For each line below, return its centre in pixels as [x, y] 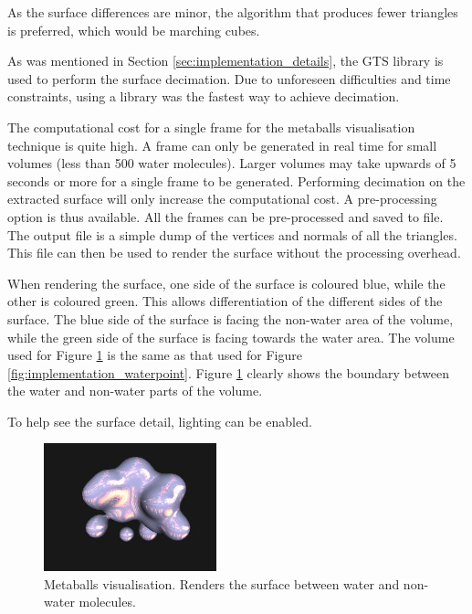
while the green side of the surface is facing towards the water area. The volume [231, 337]
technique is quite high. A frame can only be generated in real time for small [222, 145]
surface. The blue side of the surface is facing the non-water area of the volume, [231, 318]
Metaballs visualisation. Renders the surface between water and [222, 583]
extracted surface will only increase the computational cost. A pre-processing [222, 199]
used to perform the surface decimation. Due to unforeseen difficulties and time [229, 78]
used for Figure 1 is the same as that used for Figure [155, 355]
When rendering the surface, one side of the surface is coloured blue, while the [226, 283]
